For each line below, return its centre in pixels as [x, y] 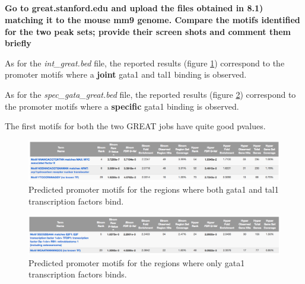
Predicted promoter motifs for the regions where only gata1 [137, 262]
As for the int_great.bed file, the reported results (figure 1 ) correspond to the [145, 63]
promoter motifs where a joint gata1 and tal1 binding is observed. [126, 74]
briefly [18, 43]
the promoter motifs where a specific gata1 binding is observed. [122, 106]
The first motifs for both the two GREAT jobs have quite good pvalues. [135, 126]
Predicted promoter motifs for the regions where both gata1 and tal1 [154, 189]
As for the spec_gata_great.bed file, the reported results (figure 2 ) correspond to [150, 94]
